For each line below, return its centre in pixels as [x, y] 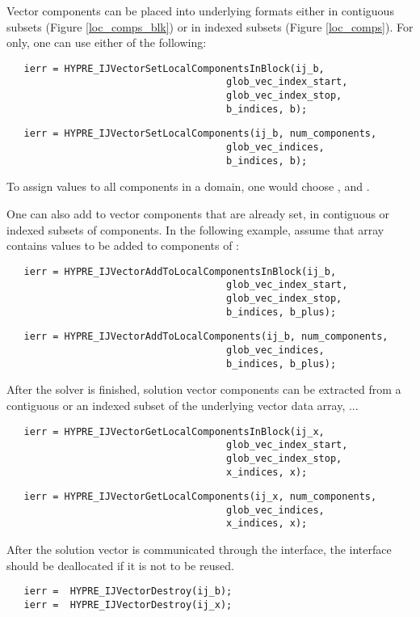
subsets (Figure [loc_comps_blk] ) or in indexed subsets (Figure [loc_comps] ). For [210, 26]
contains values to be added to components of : [123, 245]
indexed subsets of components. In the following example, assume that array [195, 229]
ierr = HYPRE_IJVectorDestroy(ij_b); [128, 592]
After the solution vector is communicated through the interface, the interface [199, 549]
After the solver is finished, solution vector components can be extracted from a [204, 389]
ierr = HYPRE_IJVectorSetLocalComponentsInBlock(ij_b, [174, 68]
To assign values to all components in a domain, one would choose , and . [188, 186]
